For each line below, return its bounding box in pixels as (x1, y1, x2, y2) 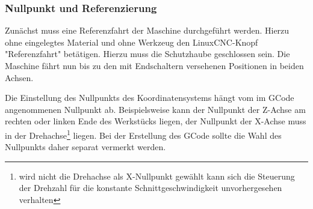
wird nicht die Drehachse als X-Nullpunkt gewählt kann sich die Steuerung (19, 169, 295, 182)
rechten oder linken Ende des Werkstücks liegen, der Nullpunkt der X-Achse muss (5, 115, 306, 127)
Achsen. (5, 71, 34, 83)
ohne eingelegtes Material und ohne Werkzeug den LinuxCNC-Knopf (5, 35, 258, 48)
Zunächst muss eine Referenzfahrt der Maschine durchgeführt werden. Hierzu (5, 24, 290, 37)
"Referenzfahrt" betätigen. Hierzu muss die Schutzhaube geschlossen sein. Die (5, 47, 290, 60)
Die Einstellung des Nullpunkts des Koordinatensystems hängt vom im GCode (5, 91, 294, 104)
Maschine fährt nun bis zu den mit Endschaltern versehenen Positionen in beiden (5, 59, 304, 71)
